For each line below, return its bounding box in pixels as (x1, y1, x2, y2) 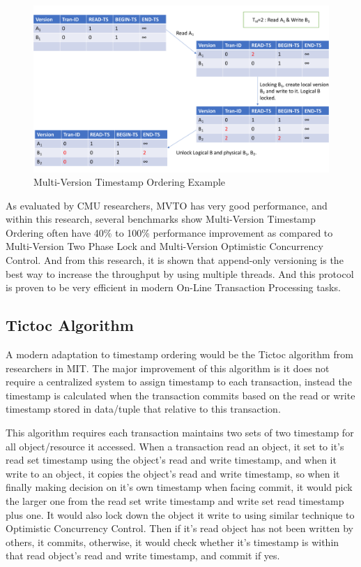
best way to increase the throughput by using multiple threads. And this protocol (6, 266, 354, 281)
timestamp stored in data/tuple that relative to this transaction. (6, 402, 281, 416)
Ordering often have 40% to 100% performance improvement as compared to (6, 225, 333, 240)
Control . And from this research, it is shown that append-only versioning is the (6, 253, 344, 267)
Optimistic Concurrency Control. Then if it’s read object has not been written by (6, 521, 353, 536)
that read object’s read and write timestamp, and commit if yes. (6, 548, 280, 563)
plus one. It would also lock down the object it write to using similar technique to (6, 507, 355, 522)
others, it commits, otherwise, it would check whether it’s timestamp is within (6, 534, 339, 549)
